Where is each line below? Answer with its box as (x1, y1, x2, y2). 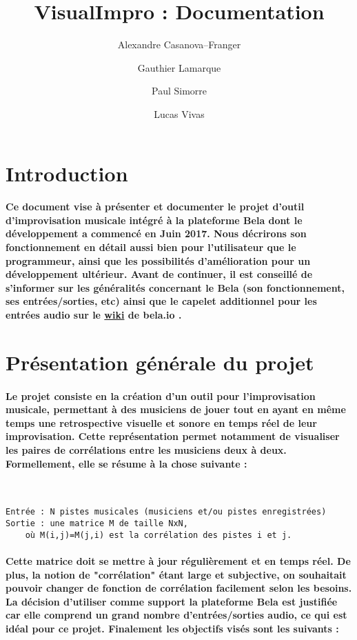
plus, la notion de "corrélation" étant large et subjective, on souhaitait (6, 567, 347, 581)
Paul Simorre (151, 83, 207, 98)
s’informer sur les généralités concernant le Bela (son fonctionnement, (6, 280, 345, 294)
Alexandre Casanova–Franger (117, 37, 241, 52)
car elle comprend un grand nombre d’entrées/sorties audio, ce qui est (6, 608, 347, 622)
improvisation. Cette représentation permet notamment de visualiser (6, 429, 340, 443)
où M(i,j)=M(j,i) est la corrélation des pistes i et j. (25, 530, 292, 540)
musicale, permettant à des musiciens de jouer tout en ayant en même (6, 402, 346, 417)
